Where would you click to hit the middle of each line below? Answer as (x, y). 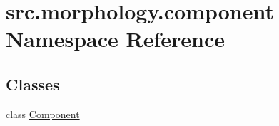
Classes (33, 84)
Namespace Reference (115, 39)
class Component (43, 114)
